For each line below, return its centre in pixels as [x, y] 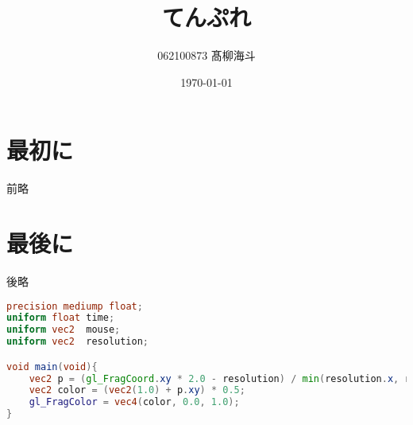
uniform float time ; [61, 318]
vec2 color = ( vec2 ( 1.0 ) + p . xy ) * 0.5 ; [137, 390]
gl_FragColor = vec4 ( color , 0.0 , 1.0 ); [134, 402]
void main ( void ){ [52, 367]
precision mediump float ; [75, 306]
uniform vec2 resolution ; [78, 342]
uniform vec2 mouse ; [64, 330]
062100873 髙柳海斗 [206, 55]
